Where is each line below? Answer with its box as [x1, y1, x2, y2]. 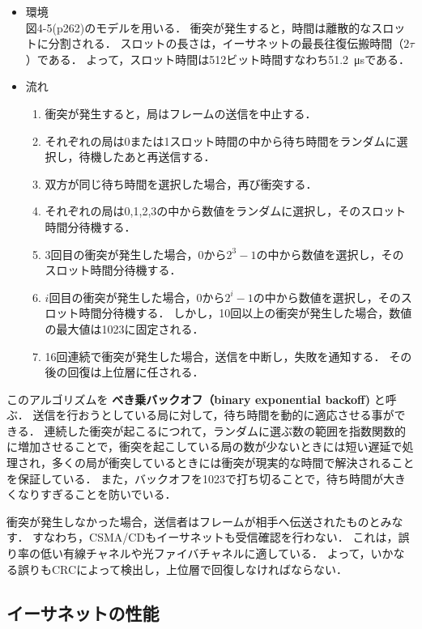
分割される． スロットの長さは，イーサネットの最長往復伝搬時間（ [48, 35, 404, 52]
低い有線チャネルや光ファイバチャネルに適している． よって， [40, 545, 371, 562]
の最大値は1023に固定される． [45, 320, 204, 337]
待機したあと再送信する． [79, 148, 215, 165]
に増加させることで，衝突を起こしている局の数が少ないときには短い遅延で [6, 438, 403, 455]
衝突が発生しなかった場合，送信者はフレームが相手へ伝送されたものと [6, 512, 381, 529]
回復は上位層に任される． [67, 363, 204, 380]
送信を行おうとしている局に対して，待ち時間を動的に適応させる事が [32, 406, 394, 423]
